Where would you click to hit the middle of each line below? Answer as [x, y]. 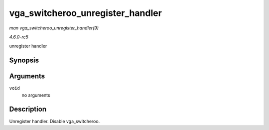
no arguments [36, 95]
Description [28, 109]
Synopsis [24, 61]
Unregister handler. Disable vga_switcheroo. [55, 121]
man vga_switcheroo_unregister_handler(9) [54, 28]
